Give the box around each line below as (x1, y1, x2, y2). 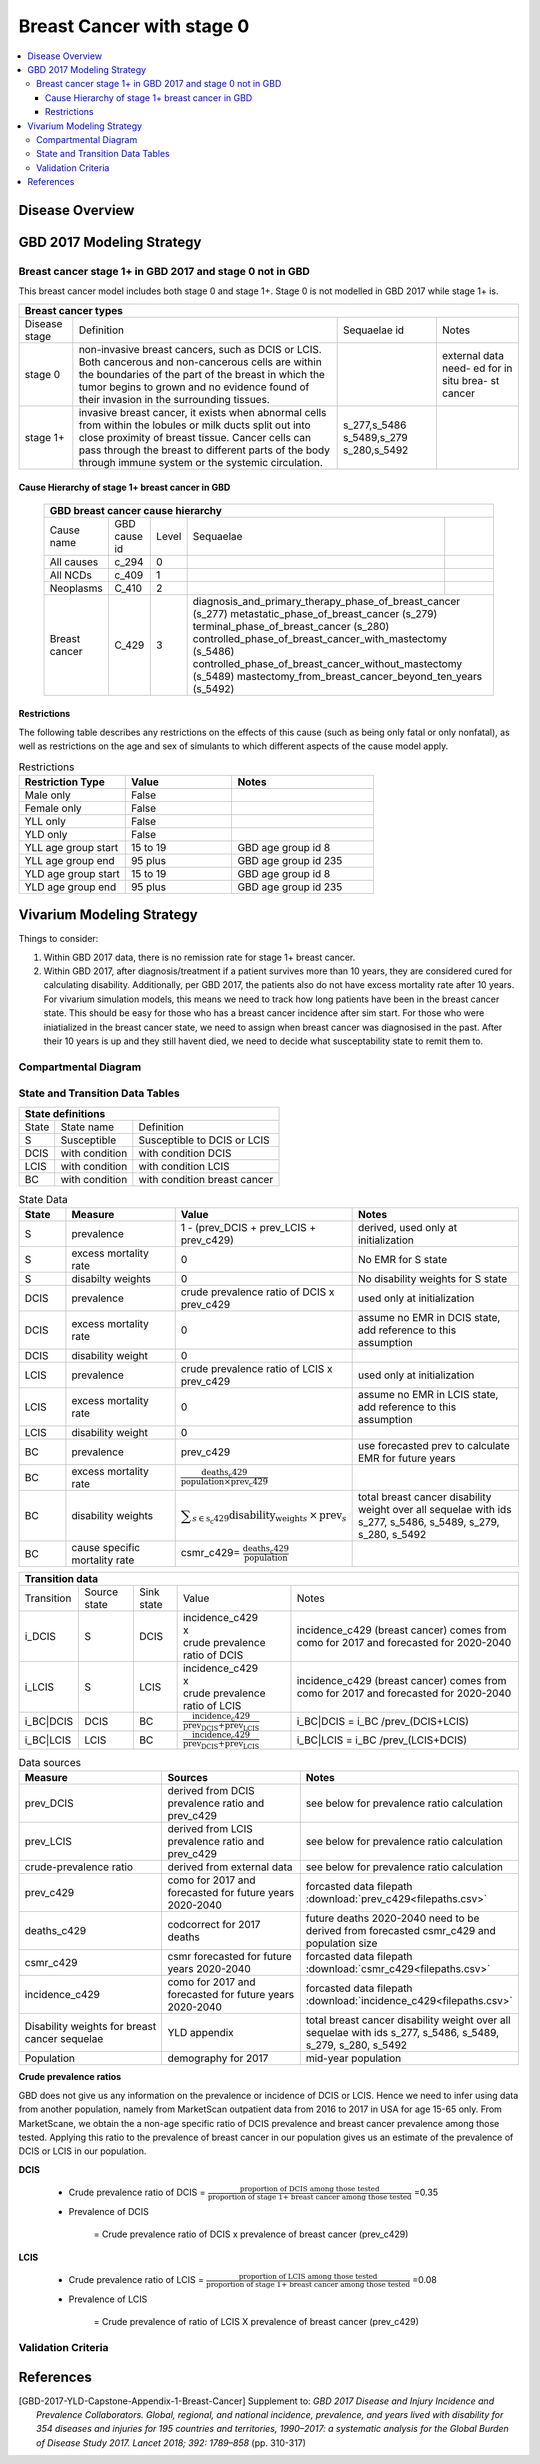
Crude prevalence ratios (18, 2071, 122, 2083)
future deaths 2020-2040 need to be (305, 1911, 480, 1925)
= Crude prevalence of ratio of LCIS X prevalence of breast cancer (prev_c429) (93, 2316, 420, 2328)
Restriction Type (24, 775, 105, 789)
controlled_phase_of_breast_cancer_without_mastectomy (192, 656, 463, 670)
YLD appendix (167, 2026, 234, 2040)
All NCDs (49, 568, 92, 582)
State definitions (24, 1106, 106, 1120)
